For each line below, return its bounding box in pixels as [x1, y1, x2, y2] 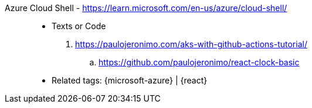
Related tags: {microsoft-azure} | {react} [52, 75, 208, 85]
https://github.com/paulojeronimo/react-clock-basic [99, 57, 300, 67]
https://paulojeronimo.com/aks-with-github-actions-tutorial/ [75, 39, 307, 49]
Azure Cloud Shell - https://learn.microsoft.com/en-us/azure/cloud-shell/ [5, 3, 287, 13]
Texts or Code [52, 21, 106, 31]
